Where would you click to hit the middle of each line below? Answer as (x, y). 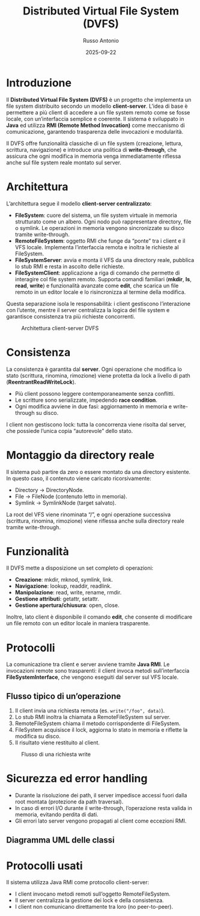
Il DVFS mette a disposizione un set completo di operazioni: (80, 568)
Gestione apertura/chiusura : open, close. (67, 605)
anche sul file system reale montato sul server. (64, 162)
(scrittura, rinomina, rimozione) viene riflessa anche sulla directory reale (95, 521)
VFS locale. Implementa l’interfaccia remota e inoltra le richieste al (97, 247)
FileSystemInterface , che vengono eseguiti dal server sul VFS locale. (92, 677)
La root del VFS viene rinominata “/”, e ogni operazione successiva (89, 514)
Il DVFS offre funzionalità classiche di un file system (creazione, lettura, (95, 143)
